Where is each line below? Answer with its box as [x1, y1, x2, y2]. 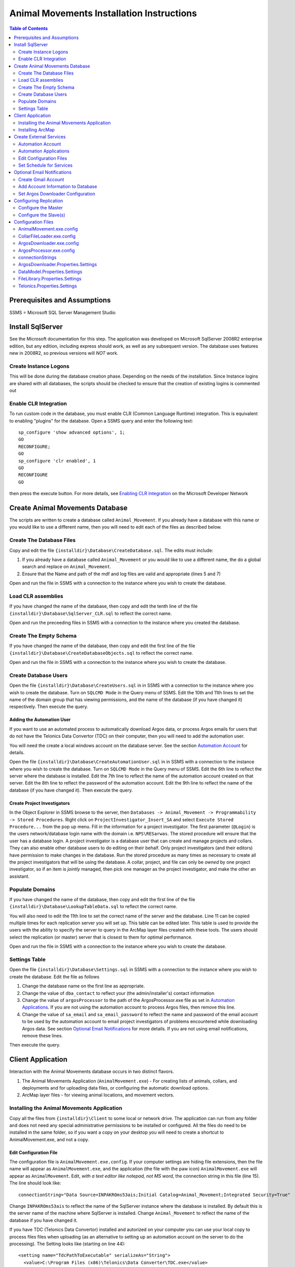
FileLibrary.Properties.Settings [18, 276, 82, 282]
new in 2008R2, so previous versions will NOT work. [9, 350, 119, 356]
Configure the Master [18, 205, 63, 211]
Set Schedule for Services [18, 162, 73, 168]
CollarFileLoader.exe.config [18, 233, 76, 239]
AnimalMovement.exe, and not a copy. [9, 1136, 90, 1142]
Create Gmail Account [18, 176, 64, 182]
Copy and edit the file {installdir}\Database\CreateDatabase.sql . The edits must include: [9, 547, 214, 553]
